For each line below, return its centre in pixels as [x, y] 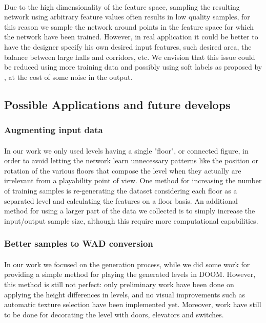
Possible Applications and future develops [117, 104]
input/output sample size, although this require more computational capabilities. [131, 220]
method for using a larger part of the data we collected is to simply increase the [130, 211]
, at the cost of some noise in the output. [68, 77]
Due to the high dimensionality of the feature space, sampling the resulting [122, 6]
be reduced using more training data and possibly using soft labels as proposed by [133, 67]
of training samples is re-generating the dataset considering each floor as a [121, 190]
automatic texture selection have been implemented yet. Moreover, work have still [133, 304]
